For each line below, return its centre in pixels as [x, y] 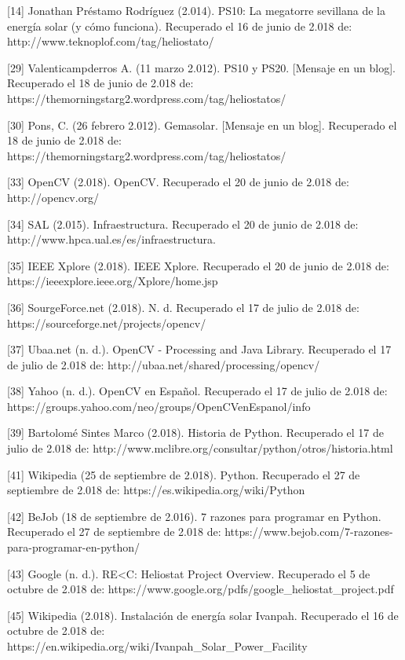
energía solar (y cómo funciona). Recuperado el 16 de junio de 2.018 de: [180, 26]
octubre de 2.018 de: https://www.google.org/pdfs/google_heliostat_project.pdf [201, 589]
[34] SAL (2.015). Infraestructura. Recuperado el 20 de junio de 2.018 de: [183, 224]
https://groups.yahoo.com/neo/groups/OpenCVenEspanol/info [159, 406]
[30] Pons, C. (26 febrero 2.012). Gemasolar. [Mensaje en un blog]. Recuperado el [202, 125]
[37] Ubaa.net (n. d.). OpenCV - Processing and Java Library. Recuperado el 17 [199, 349]
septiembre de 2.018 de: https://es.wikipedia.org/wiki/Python [156, 490]
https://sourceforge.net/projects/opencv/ [107, 323]
